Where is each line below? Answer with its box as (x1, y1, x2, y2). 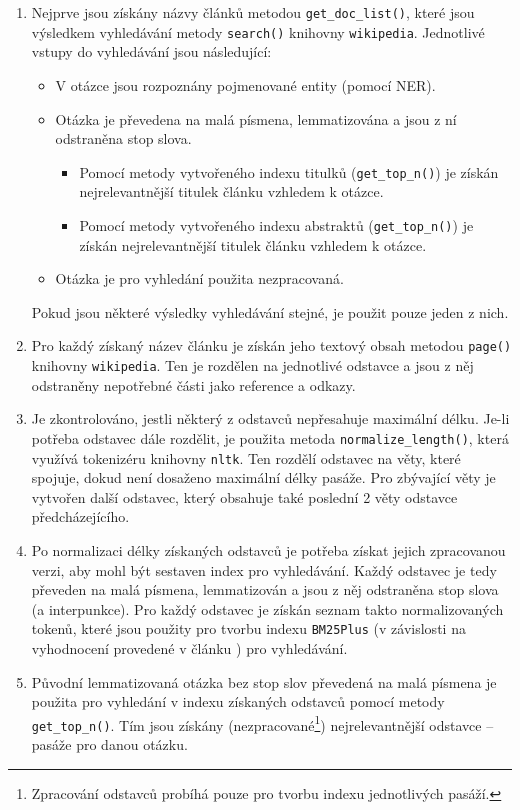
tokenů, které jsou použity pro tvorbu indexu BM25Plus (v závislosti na (31, 618, 466, 639)
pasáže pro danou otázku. (31, 734, 188, 755)
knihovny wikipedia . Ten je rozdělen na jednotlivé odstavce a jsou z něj (31, 355, 474, 376)
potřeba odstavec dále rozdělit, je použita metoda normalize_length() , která (31, 427, 509, 448)
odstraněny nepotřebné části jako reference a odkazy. (31, 374, 356, 395)
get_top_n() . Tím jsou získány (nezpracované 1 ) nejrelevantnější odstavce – (31, 711, 494, 735)
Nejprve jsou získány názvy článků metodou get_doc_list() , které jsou (31, 2, 475, 22)
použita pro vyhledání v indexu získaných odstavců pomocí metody (31, 691, 445, 712)
